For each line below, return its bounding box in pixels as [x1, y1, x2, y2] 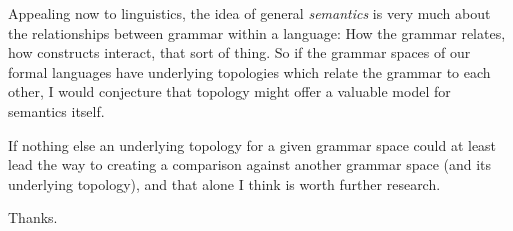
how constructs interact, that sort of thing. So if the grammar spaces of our [8, 42, 471, 63]
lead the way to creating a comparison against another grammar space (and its [8, 154, 492, 175]
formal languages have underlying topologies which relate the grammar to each [8, 61, 491, 82]
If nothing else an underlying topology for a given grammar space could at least [8, 134, 497, 155]
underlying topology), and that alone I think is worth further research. [8, 173, 441, 194]
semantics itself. [8, 100, 105, 121]
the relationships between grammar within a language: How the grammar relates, [8, 22, 506, 43]
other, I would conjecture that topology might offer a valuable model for [8, 81, 451, 102]
